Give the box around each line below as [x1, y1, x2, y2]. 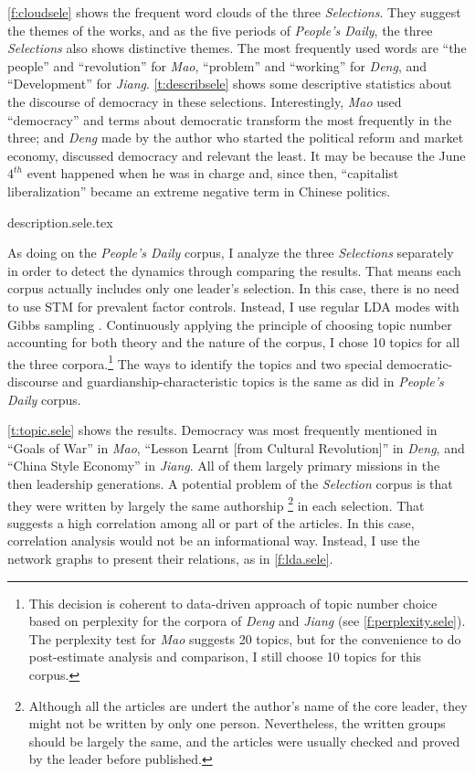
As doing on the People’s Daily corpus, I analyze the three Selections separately [7, 243, 454, 262]
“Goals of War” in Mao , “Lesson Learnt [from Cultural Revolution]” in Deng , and [7, 438, 465, 457]
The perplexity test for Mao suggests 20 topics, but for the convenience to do [28, 629, 461, 648]
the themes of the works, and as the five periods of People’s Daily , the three [7, 20, 433, 39]
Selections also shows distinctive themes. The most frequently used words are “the [7, 38, 467, 58]
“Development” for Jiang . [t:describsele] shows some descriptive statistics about [7, 74, 452, 93]
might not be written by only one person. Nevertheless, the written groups [28, 714, 446, 733]
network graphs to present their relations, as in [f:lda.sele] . [7, 548, 333, 567]
